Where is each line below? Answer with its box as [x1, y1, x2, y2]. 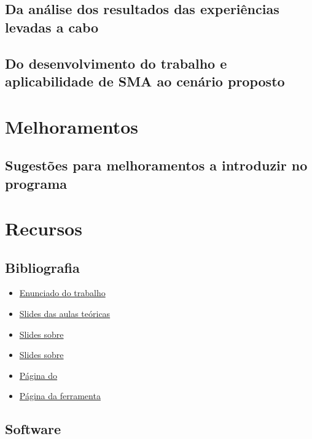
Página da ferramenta [19, 389, 101, 402]
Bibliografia [5, 258, 80, 277]
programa [5, 174, 68, 193]
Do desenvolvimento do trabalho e [5, 53, 227, 72]
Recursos [5, 216, 82, 241]
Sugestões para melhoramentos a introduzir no [5, 156, 308, 175]
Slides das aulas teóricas [19, 307, 111, 320]
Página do [19, 368, 58, 381]
